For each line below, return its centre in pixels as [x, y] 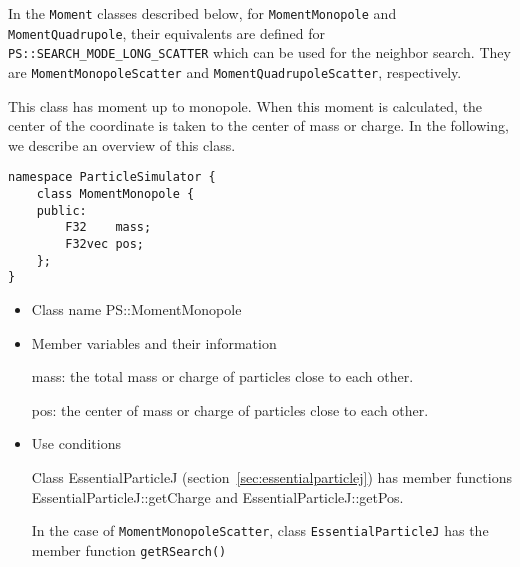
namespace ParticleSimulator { [112, 177]
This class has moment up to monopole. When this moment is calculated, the [245, 105]
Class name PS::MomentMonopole [136, 309]
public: [61, 210]
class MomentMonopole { [115, 194]
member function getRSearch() [129, 549]
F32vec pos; [105, 244]
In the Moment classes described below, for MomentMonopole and [202, 13]
